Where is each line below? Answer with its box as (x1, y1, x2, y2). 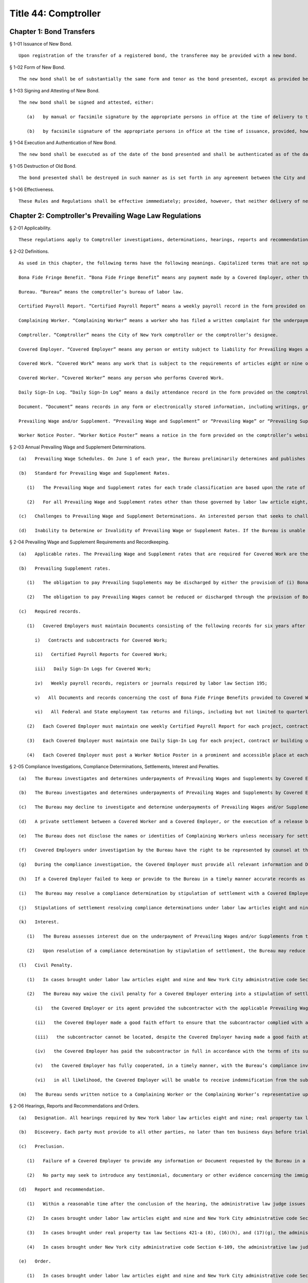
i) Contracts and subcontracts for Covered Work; (34, 637, 168, 643)
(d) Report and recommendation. (18, 1187, 105, 1193)
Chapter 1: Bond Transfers (9, 27, 95, 36)
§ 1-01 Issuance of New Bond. (9, 41, 73, 47)
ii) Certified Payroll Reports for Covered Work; (34, 652, 168, 657)
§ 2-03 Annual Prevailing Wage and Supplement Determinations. (9, 444, 146, 450)
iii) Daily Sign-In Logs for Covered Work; (34, 666, 151, 672)
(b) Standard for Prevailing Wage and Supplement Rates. (18, 470, 170, 476)
